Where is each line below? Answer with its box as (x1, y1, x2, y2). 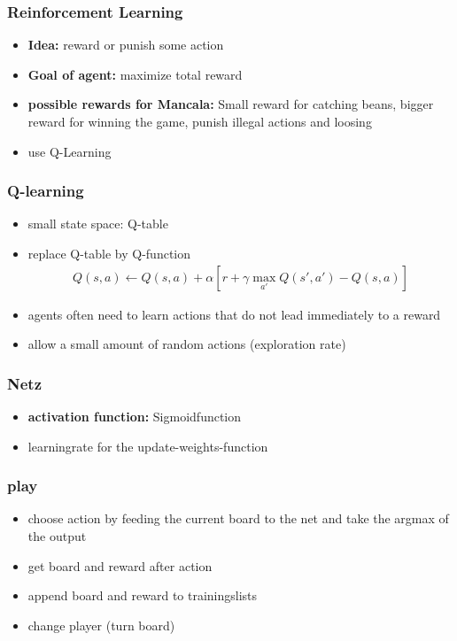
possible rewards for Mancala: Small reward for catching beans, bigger (27, 95, 434, 113)
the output (27, 527, 87, 545)
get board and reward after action (27, 556, 213, 575)
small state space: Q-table (27, 214, 168, 233)
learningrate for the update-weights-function (27, 436, 268, 455)
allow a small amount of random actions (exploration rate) (27, 335, 346, 353)
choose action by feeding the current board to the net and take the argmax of (27, 509, 449, 528)
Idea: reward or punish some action (27, 35, 224, 54)
